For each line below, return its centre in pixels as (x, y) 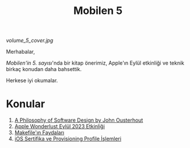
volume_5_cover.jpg (30, 40)
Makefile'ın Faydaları (39, 133)
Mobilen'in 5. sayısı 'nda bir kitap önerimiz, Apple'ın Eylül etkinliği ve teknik (95, 63)
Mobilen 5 (98, 11)
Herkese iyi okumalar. (32, 80)
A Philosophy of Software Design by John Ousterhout (79, 120)
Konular (26, 104)
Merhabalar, (20, 52)
